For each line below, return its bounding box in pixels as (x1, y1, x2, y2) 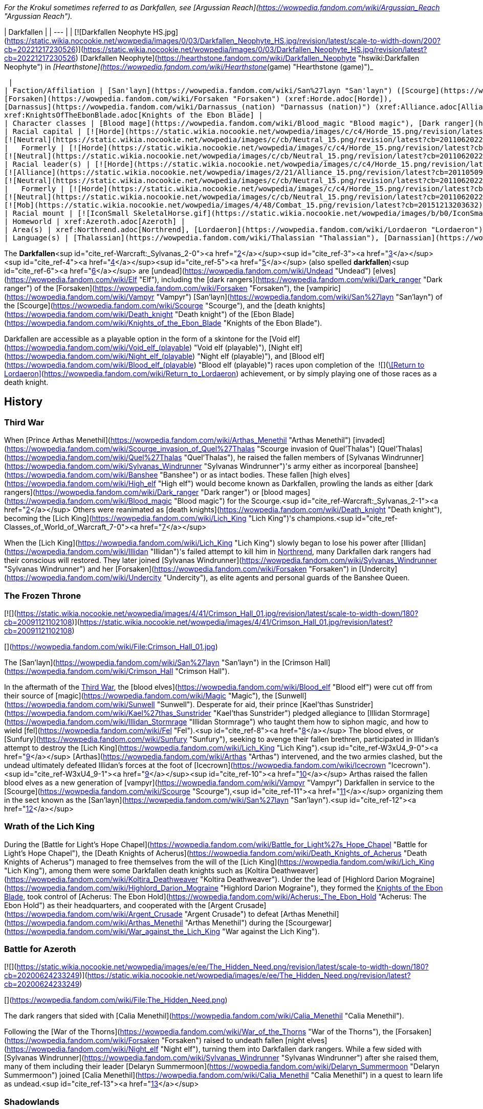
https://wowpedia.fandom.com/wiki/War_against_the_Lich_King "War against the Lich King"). (7, 926, 320, 936)
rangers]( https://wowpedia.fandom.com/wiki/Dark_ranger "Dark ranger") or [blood (4, 488, 283, 497)
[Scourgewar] (286, 918, 332, 927)
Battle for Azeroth (4, 944, 76, 955)
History (4, 395, 43, 409)
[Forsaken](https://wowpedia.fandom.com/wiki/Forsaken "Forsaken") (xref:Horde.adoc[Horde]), (4, 95, 392, 103)
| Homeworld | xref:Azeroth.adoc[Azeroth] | (4, 217, 186, 225)
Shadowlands (4, 1096, 60, 1107)
